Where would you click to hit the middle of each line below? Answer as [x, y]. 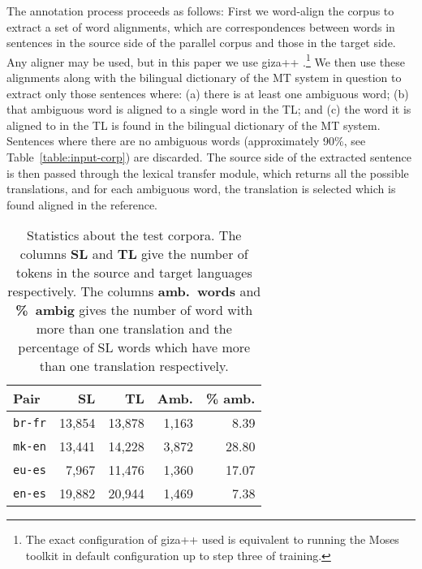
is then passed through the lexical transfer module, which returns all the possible [208, 172]
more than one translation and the [134, 329]
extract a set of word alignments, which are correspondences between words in [201, 26]
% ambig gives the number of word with [134, 310]
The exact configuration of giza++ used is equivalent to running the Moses [212, 539]
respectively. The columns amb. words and [134, 291]
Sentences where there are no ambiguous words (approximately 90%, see [186, 141]
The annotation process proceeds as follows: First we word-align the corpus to [200, 11]
